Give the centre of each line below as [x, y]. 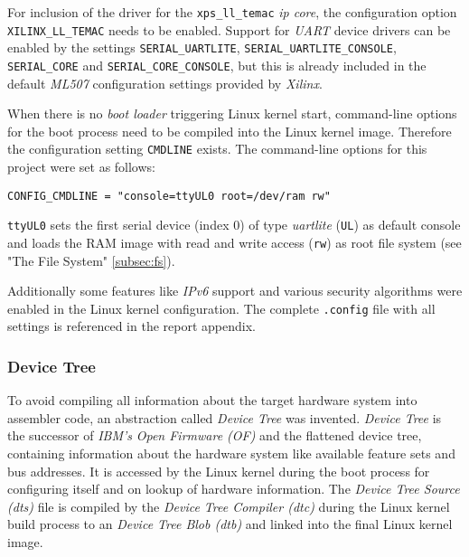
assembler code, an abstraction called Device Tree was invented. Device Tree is [225, 417]
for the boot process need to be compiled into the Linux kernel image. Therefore [230, 131]
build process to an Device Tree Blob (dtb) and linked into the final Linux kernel [230, 524]
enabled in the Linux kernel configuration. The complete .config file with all [221, 308]
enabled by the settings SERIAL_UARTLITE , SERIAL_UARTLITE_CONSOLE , [202, 47]
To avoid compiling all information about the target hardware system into [212, 400]
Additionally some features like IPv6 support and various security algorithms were [235, 291]
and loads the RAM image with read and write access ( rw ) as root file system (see [234, 242]
